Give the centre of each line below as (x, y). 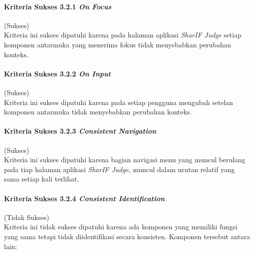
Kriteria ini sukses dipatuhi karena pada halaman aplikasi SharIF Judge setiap (123, 35)
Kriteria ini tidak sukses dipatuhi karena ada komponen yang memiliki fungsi (121, 227)
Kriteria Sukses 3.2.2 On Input (57, 73)
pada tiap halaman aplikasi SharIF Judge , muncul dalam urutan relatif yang (119, 169)
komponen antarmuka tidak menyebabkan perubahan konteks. (98, 112)
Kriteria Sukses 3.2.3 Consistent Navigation (80, 131)
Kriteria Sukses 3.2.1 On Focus (58, 6)
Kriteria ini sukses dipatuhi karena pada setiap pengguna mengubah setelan (119, 102)
